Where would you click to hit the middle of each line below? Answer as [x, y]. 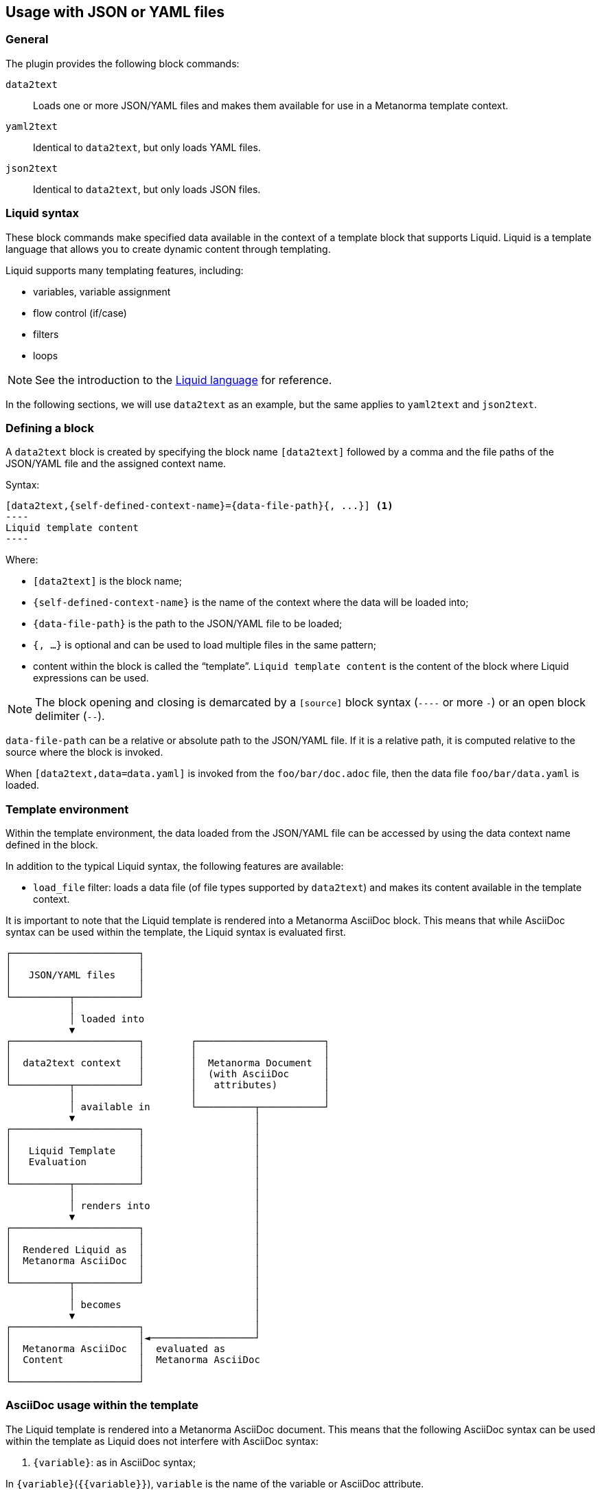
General [27, 40]
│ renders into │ [164, 1206]
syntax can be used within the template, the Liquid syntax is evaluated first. [176, 932]
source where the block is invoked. [84, 752]
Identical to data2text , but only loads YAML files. [147, 147]
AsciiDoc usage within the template [102, 1405]
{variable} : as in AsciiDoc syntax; [115, 1462]
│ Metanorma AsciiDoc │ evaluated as [116, 1349]
